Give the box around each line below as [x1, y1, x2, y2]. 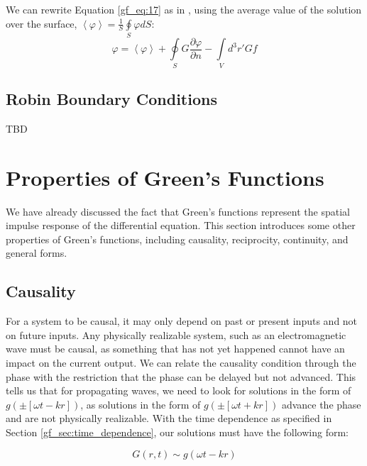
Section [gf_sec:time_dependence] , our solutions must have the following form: [6, 424, 349, 439]
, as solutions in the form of [80, 396, 201, 411]
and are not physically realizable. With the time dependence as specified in [6, 411, 332, 426]
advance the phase [281, 396, 361, 411]
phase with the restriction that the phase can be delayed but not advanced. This [6, 369, 356, 384]
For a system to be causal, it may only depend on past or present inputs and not [6, 314, 358, 328]
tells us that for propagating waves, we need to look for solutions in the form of [6, 383, 351, 398]
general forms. [6, 245, 67, 260]
